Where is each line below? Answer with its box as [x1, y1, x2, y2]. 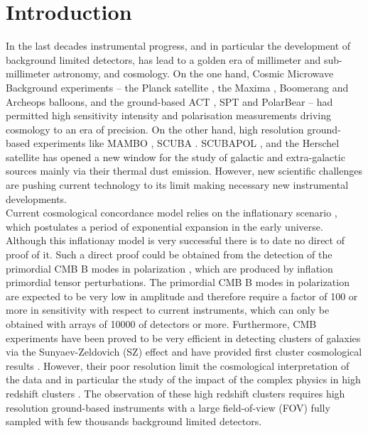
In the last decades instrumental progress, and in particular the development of [6, 38, 351, 53]
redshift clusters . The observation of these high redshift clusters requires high [6, 385, 345, 400]
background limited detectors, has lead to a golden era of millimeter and [6, 52, 321, 67]
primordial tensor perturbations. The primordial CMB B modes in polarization [6, 275, 350, 290]
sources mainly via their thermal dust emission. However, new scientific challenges [6, 163, 362, 178]
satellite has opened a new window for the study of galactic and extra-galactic [6, 149, 345, 164]
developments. [6, 191, 67, 206]
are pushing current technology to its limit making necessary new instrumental [6, 177, 349, 192]
